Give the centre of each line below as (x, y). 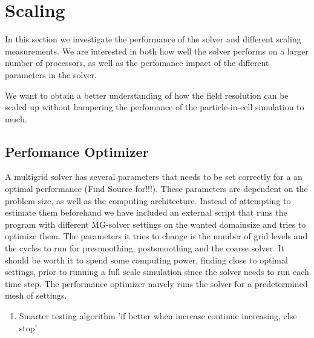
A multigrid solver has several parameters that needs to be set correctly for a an (154, 177)
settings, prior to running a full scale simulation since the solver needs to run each (157, 272)
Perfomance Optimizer (77, 151)
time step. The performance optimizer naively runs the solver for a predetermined (156, 283)
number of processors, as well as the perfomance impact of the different (137, 63)
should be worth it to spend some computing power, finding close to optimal (146, 260)
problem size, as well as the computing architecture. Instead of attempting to (148, 200)
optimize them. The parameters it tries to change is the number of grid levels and (156, 236)
